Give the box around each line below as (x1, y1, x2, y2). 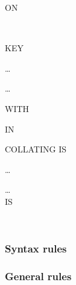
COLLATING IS (5, 143, 66, 155)
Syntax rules (5, 241, 67, 256)
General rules (5, 268, 72, 283)
